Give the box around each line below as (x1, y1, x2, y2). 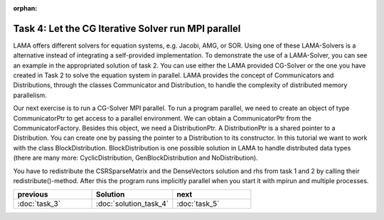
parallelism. (13, 91, 48, 99)
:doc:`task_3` (17, 199, 60, 209)
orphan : (13, 4, 38, 12)
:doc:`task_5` (176, 199, 220, 209)
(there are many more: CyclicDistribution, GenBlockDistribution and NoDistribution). (13, 153, 259, 163)
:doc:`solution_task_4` (96, 199, 169, 209)
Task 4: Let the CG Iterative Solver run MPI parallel (13, 22, 241, 35)
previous (17, 189, 48, 199)
